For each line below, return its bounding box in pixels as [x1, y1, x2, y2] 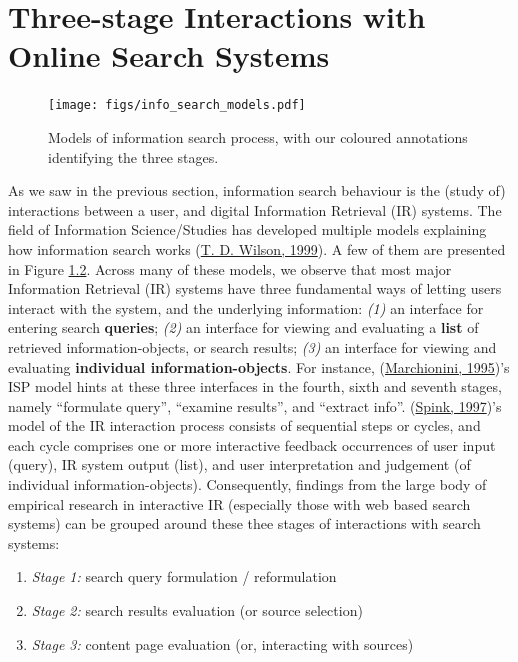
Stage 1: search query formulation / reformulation [31, 566, 337, 587]
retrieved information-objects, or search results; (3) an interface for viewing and [8, 336, 497, 357]
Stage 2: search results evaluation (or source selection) [31, 600, 363, 621]
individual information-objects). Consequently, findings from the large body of [8, 474, 487, 495]
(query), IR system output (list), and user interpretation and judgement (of [8, 454, 471, 475]
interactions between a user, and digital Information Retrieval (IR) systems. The [8, 199, 502, 220]
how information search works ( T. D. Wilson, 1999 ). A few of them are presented [8, 238, 506, 259]
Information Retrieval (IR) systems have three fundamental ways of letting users [8, 278, 502, 299]
